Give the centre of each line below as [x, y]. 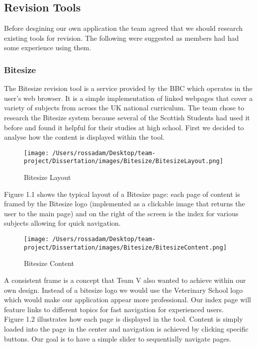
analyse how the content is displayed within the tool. [85, 137]
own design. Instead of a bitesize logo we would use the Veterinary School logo [124, 290]
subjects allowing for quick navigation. [62, 223]
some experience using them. [48, 47]
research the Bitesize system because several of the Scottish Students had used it [127, 117]
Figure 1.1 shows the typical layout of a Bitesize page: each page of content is [122, 194]
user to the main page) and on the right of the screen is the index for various [121, 213]
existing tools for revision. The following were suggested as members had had [122, 38]
